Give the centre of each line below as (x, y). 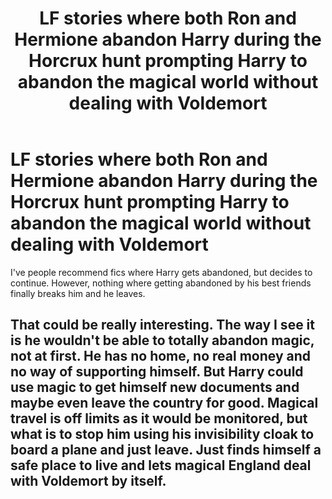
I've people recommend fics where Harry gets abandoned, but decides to (161, 272)
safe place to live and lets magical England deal (161, 465)
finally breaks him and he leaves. (78, 293)
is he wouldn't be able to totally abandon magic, (162, 340)
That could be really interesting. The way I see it (162, 325)
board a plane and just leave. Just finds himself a (166, 450)
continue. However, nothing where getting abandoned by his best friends (161, 283)
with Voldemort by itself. (88, 481)
